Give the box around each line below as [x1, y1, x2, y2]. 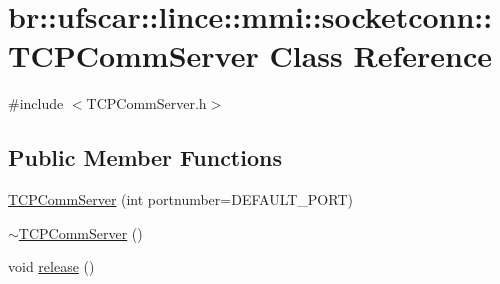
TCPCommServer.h [86, 93, 207, 114]
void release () [8, 256, 95, 277]
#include [8, 93, 64, 114]
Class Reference [269, 35, 492, 76]
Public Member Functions [8, 142, 282, 173]
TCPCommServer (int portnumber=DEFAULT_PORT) [8, 189, 353, 210]
